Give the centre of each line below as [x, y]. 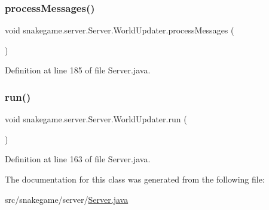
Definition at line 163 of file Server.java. [78, 159]
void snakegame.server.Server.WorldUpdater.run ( [96, 119]
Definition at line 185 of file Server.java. [78, 70]
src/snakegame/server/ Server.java [67, 199]
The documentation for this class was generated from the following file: [135, 179]
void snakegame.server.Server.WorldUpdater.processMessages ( [120, 30]
